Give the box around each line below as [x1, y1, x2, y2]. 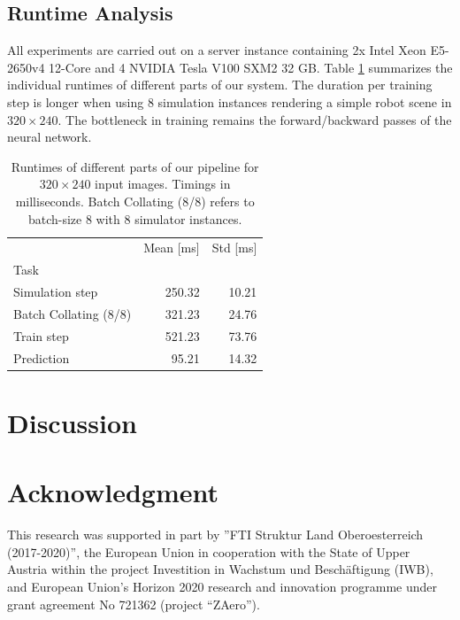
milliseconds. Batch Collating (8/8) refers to [15, 191, 255, 210]
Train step [13, 326, 69, 345]
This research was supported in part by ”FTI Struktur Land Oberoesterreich [7, 525, 424, 544]
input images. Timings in [95, 174, 231, 193]
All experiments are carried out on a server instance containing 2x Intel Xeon [7, 41, 426, 59]
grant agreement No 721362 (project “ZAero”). [7, 594, 260, 613]
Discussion [7, 404, 137, 440]
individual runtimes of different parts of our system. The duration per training [7, 75, 433, 94]
